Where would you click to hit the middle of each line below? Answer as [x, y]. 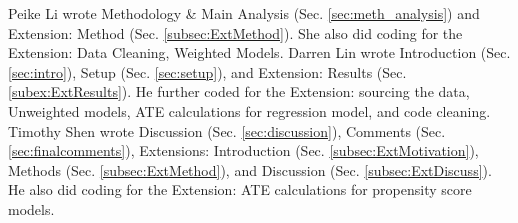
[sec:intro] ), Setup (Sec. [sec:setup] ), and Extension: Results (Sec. [207, 71]
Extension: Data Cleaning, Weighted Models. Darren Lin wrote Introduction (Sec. [259, 52]
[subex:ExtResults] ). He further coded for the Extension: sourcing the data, [239, 91]
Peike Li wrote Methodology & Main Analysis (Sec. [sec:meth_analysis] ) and [244, 13]
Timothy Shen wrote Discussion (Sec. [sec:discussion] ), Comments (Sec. [227, 130]
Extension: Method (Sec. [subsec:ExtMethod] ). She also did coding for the [235, 32]
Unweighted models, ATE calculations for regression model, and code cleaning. [249, 110]
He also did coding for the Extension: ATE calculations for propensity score [240, 189]
